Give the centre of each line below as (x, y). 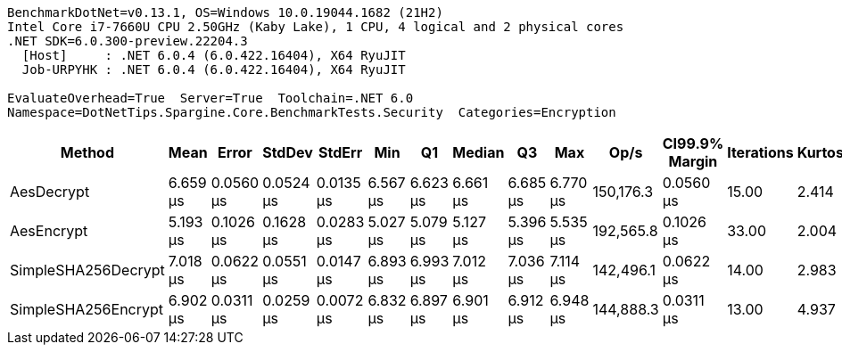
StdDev (288, 152)
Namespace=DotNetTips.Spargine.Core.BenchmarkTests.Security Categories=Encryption (312, 112)
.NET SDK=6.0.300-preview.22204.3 (128, 41)
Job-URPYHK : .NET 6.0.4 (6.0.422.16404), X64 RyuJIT (214, 70)
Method (87, 152)
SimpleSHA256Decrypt (87, 270)
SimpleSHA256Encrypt (87, 309)
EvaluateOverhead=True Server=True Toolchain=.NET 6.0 (210, 98)
